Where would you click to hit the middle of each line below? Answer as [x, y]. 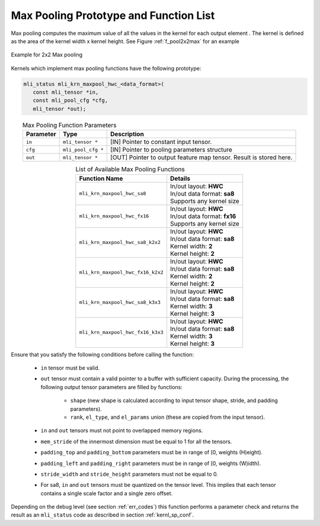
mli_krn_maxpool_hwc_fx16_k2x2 [121, 272]
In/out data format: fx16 [203, 216]
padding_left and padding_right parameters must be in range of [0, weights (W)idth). [151, 463]
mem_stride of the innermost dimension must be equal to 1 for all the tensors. [136, 441]
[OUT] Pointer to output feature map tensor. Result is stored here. [201, 158]
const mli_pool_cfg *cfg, [71, 100]
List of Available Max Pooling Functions [130, 169]
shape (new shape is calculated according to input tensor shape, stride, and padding [174, 400]
